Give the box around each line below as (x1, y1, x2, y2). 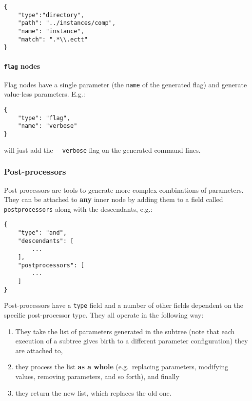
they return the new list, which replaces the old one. (15, 387, 172, 398)
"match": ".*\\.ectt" (18, 36, 88, 43)
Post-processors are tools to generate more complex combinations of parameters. (4, 184, 244, 195)
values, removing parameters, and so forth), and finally (15, 371, 179, 381)
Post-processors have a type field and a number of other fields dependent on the (4, 300, 243, 310)
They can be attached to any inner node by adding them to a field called (4, 194, 223, 204)
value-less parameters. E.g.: (4, 89, 85, 99)
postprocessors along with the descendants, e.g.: (4, 203, 153, 214)
